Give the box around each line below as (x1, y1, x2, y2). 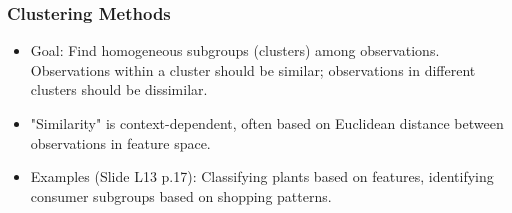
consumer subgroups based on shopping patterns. (30, 185, 332, 206)
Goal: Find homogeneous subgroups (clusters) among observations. (30, 40, 440, 61)
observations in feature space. (30, 132, 211, 153)
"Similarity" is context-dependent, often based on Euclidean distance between (30, 113, 504, 133)
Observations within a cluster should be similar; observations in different (30, 59, 476, 80)
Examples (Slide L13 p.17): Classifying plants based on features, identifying (30, 166, 494, 187)
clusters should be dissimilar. (30, 79, 208, 100)
